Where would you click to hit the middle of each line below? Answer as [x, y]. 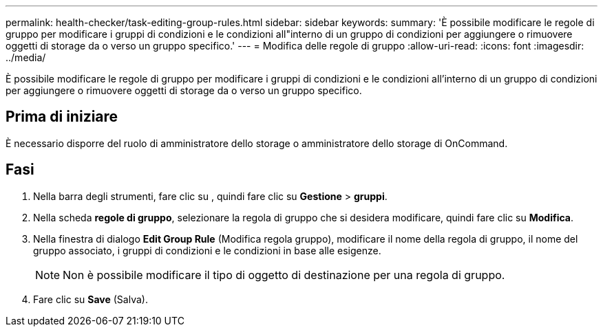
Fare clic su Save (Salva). [91, 299]
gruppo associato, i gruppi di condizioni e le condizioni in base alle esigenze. [207, 250]
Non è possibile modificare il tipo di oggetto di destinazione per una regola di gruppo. [284, 275]
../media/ [26, 57]
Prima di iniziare [62, 117]
